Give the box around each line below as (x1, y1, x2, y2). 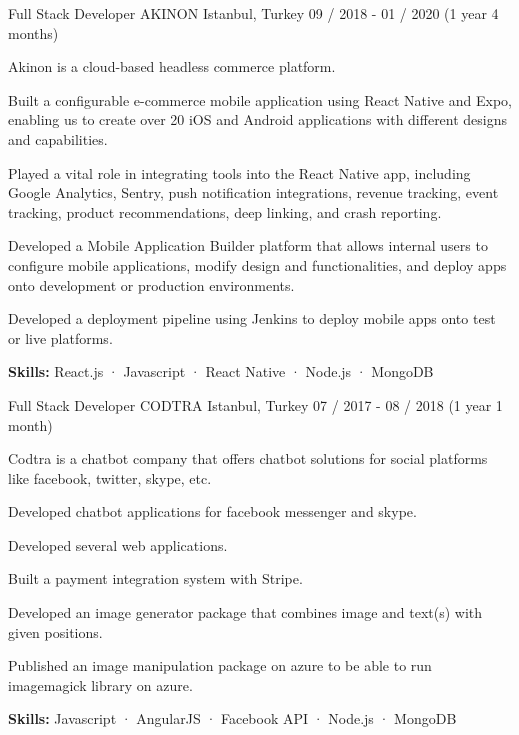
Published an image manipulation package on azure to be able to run (8, 655, 432, 676)
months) (8, 22, 59, 43)
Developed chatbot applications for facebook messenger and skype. (8, 501, 417, 522)
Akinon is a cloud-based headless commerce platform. (8, 56, 336, 77)
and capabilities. (8, 128, 108, 149)
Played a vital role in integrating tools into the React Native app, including (8, 162, 471, 183)
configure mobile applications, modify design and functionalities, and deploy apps (8, 254, 507, 275)
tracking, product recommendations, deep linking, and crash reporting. (8, 201, 442, 222)
